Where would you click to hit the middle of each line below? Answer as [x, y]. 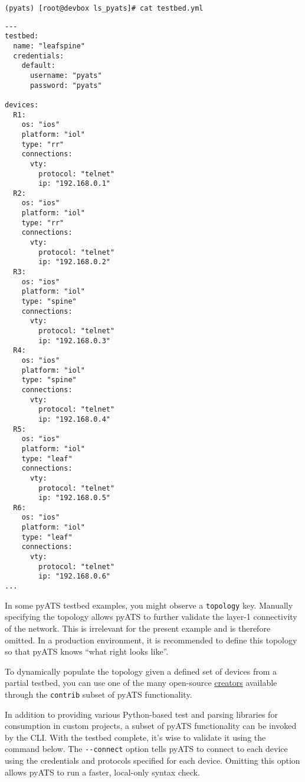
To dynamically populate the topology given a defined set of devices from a [141, 671]
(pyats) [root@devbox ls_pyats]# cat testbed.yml [104, 8]
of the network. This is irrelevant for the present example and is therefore [138, 628]
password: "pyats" [66, 85]
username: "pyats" [66, 75]
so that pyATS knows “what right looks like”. [87, 651]
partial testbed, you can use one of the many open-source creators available [141, 683]
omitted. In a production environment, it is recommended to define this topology [151, 640]
